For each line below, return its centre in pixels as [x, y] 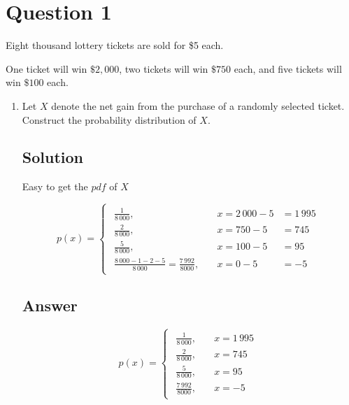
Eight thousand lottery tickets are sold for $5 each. [115, 45]
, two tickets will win [164, 68]
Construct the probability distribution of [109, 119]
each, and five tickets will [288, 68]
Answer [50, 305]
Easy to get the [55, 186]
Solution [52, 157]
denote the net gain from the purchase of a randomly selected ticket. [198, 105]
